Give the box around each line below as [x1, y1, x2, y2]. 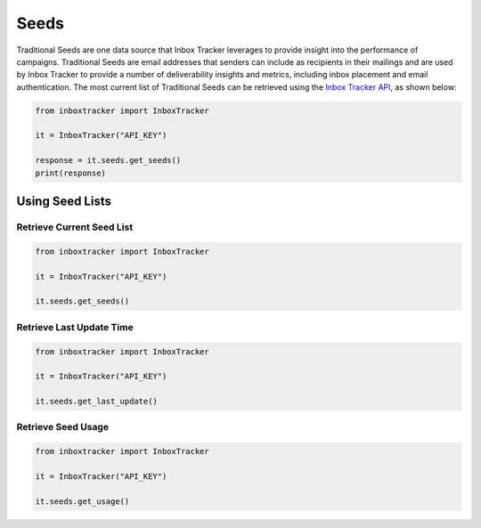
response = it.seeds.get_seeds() [35, 156, 182, 166]
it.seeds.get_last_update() [35, 396, 158, 407]
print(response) [35, 167, 107, 178]
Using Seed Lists [16, 194, 111, 209]
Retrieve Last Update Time [16, 321, 134, 333]
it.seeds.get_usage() [35, 496, 130, 507]
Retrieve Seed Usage [16, 421, 110, 434]
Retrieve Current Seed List [16, 221, 134, 233]
